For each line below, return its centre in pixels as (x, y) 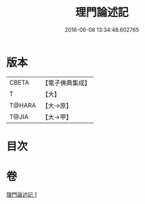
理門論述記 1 (22, 194)
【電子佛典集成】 (66, 83)
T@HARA (23, 105)
